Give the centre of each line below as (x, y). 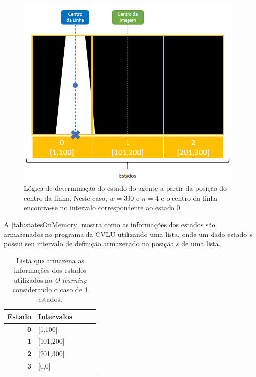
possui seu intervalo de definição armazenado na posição (89, 244)
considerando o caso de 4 (50, 289)
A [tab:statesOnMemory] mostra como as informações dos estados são (110, 224)
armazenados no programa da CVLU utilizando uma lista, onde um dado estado (126, 234)
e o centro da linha (189, 198)
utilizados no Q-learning (50, 279)
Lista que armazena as (50, 260)
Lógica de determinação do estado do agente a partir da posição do (126, 188)
